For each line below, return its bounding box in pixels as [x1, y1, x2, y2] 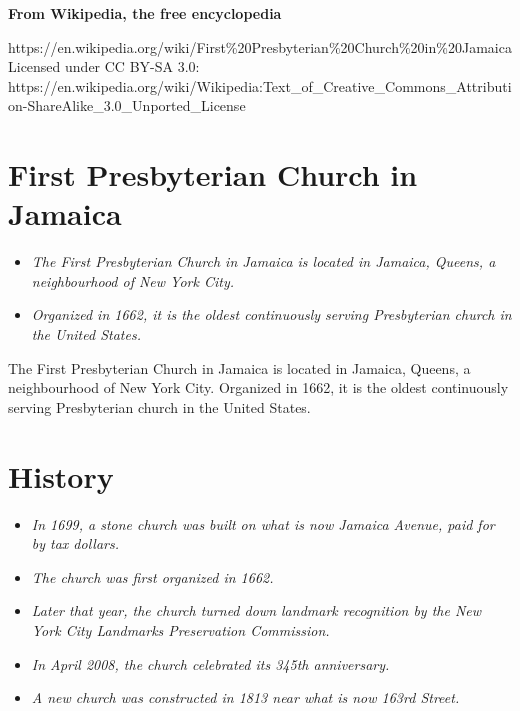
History [8, 455, 114, 496]
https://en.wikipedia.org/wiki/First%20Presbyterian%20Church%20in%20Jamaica [8, 36, 512, 57]
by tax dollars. [31, 533, 120, 554]
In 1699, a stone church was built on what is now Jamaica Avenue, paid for [31, 513, 495, 534]
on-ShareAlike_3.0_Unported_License [8, 95, 246, 116]
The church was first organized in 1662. [31, 566, 274, 587]
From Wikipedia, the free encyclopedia [8, 3, 282, 23]
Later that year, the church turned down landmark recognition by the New [31, 600, 482, 621]
